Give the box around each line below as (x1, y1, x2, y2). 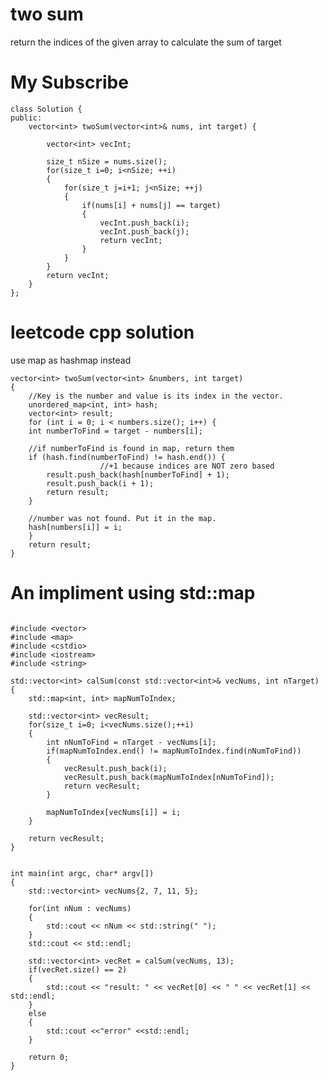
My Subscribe (10, 71, 129, 94)
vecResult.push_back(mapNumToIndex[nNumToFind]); (63, 772, 275, 782)
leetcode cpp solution (10, 321, 195, 344)
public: (10, 113, 43, 123)
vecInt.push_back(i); (99, 218, 190, 228)
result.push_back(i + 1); (46, 478, 155, 488)
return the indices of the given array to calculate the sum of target (10, 36, 282, 48)
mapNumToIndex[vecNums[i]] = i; (46, 807, 182, 817)
